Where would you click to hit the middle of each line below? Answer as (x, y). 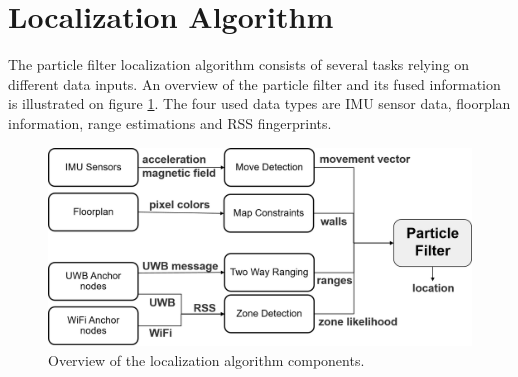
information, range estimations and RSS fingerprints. (170, 122)
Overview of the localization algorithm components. (206, 359)
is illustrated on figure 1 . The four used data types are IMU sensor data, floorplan (259, 103)
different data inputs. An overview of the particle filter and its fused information (254, 83)
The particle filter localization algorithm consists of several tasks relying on (239, 64)
